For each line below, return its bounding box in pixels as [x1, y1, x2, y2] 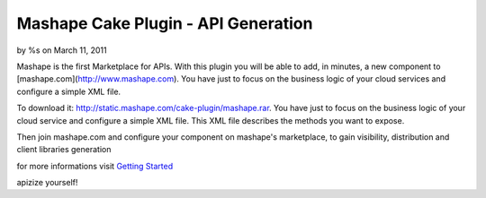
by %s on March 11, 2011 [16, 45, 107, 56]
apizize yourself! [16, 177, 78, 188]
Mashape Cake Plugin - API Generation [16, 13, 313, 33]
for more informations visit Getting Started [16, 160, 174, 171]
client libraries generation [16, 144, 112, 155]
